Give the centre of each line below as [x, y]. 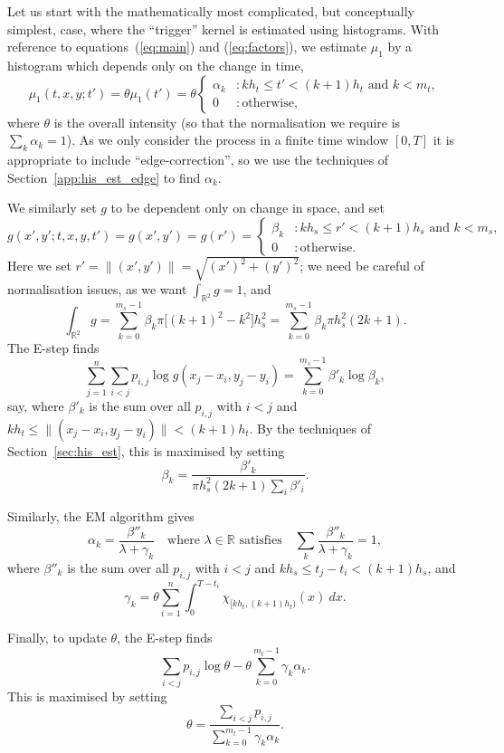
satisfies [261, 541]
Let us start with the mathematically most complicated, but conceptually [211, 11]
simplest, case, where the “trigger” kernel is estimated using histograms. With [223, 29]
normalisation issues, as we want [97, 289]
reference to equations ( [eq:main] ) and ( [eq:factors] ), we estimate [187, 47]
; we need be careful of [362, 266]
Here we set [39, 266]
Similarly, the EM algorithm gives [101, 516]
